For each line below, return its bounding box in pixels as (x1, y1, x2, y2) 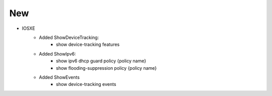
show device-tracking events (56, 81, 116, 87)
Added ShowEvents (39, 74, 80, 80)
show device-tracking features (56, 41, 120, 47)
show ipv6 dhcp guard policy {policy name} (56, 58, 146, 64)
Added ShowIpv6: (39, 51, 76, 57)
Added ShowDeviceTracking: (39, 34, 99, 40)
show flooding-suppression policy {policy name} (56, 65, 157, 71)
